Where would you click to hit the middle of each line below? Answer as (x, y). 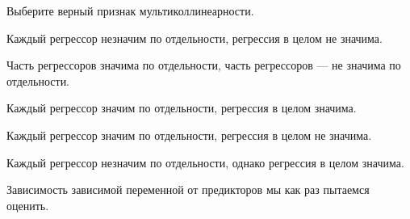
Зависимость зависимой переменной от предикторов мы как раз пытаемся (188, 190)
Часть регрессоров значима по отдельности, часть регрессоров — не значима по (204, 65)
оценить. (28, 205)
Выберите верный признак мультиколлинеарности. (130, 11)
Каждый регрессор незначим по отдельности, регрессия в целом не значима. (195, 38)
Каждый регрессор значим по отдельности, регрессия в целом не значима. (189, 135)
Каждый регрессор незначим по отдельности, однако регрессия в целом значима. (205, 162)
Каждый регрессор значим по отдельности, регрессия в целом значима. (182, 108)
